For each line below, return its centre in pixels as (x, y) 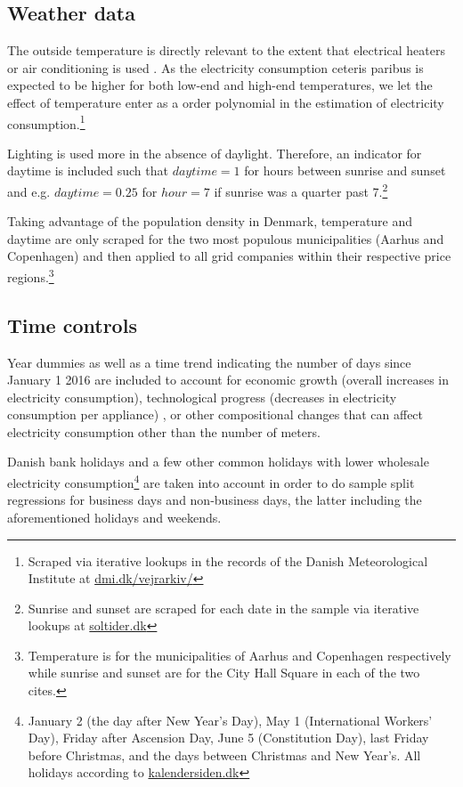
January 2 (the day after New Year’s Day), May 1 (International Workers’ (230, 720)
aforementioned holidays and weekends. (114, 517)
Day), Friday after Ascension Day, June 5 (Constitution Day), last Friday (228, 738)
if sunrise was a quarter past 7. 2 (301, 190)
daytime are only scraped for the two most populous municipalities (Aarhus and (226, 238)
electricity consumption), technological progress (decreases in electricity (202, 397)
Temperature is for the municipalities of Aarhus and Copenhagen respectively (240, 655)
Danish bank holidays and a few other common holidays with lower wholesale (218, 462)
